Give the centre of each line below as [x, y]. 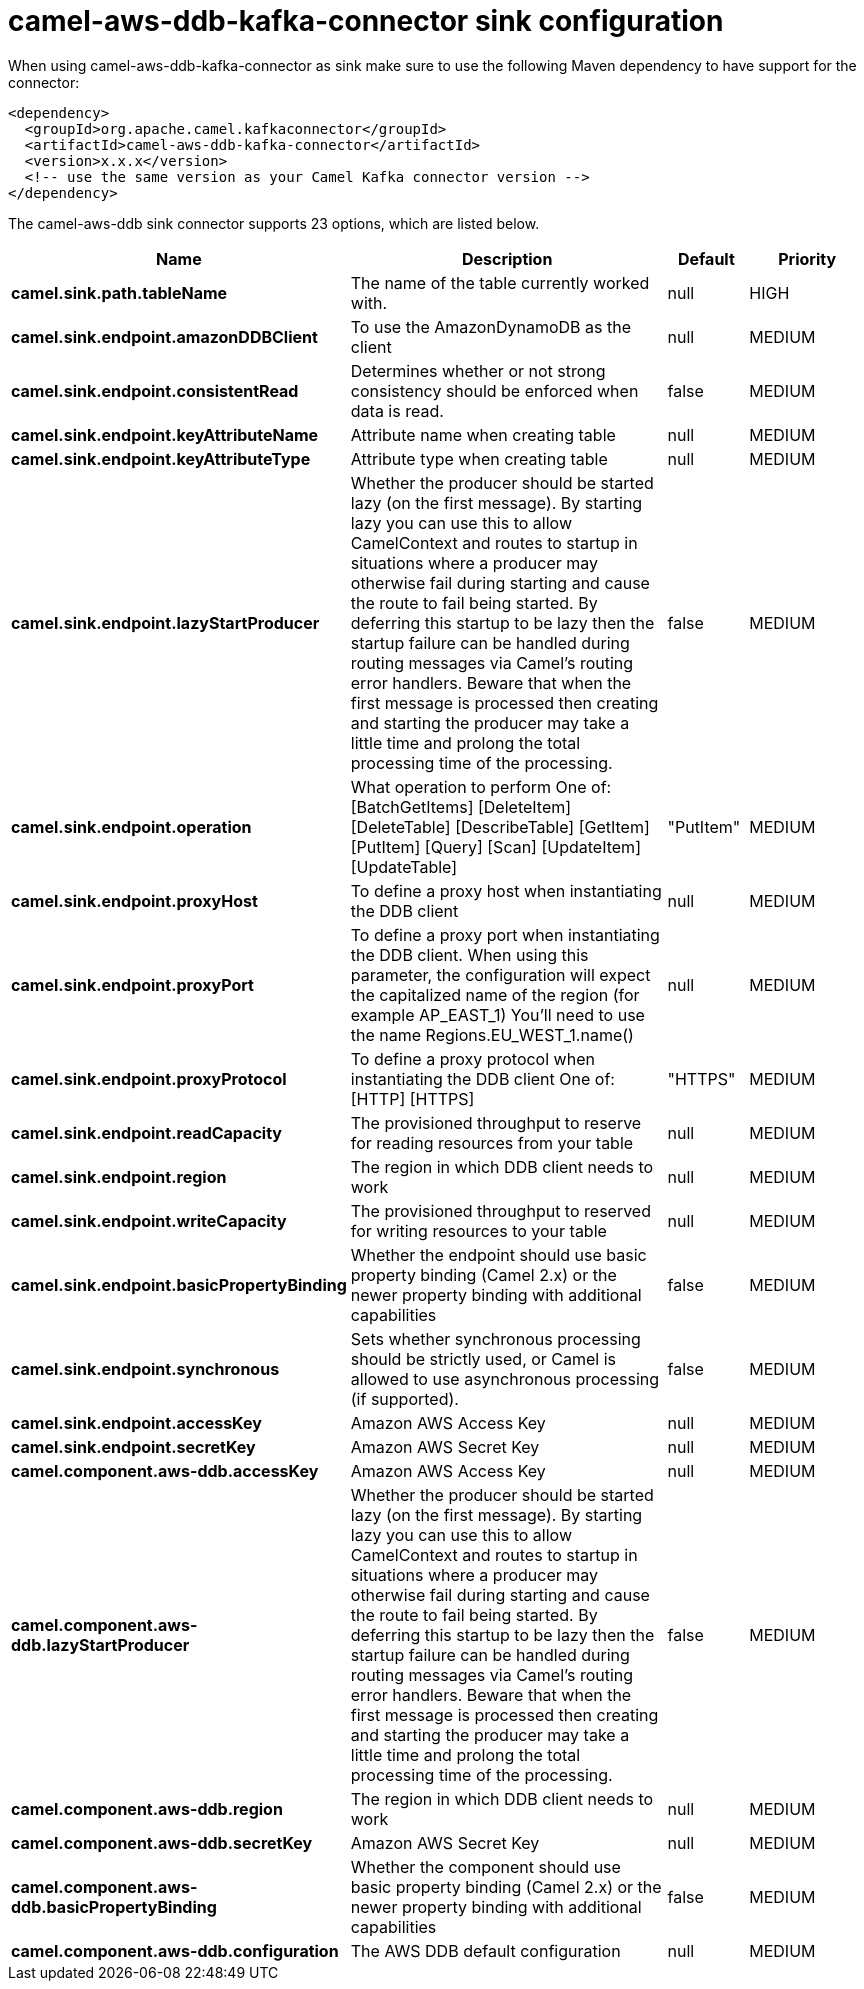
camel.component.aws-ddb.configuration [175, 1950]
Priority [807, 258]
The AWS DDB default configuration [485, 1950]
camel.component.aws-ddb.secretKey [162, 1842]
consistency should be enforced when [494, 390]
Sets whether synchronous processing [495, 1338]
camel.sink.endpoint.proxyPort [132, 984]
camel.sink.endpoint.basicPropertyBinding [179, 1284]
